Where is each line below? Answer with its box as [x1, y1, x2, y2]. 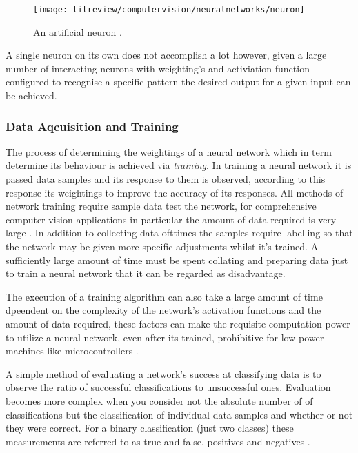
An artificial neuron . [33, 24, 122, 39]
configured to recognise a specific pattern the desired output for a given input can [6, 74, 351, 89]
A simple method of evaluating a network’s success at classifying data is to [6, 366, 321, 381]
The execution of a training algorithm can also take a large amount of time [6, 289, 323, 303]
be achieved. [6, 88, 57, 103]
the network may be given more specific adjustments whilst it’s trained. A [6, 239, 319, 253]
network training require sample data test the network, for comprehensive [6, 199, 317, 213]
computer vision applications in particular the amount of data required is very [6, 212, 337, 226]
